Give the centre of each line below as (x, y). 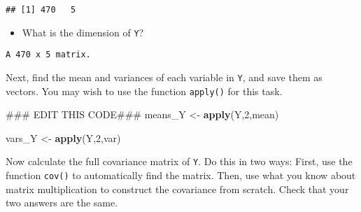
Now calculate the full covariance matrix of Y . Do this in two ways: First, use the (179, 161)
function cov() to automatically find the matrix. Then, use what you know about (181, 175)
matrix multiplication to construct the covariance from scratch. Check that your (177, 189)
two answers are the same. (62, 203)
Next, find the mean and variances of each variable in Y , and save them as (164, 77)
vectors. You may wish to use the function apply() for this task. (144, 91)
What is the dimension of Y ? (83, 32)
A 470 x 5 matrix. (48, 55)
